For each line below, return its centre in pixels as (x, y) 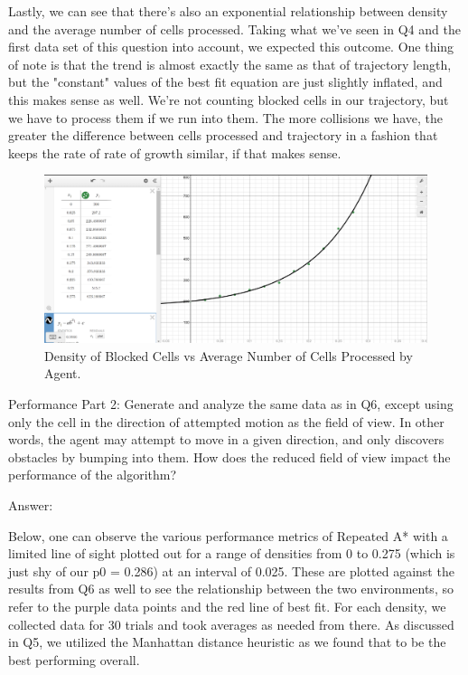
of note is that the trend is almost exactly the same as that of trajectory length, (230, 64)
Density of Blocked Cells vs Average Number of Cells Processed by (229, 355)
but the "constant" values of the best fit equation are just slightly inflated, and (225, 82)
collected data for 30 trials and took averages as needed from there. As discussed (231, 624)
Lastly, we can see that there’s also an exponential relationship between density (228, 11)
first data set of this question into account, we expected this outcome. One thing (231, 47)
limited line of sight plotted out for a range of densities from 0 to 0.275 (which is (232, 553)
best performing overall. (74, 659)
